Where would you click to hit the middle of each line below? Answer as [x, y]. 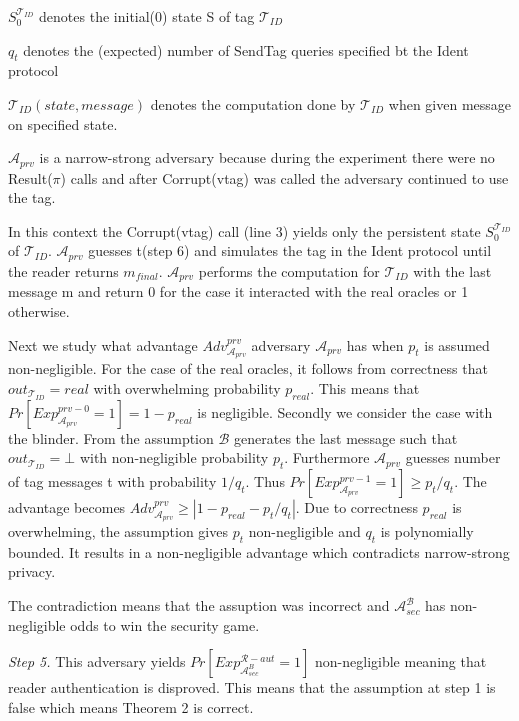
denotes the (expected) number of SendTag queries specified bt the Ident [246, 49]
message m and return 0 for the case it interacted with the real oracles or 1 [238, 291]
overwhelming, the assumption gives [118, 531]
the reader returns [63, 270]
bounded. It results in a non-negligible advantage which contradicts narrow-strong [259, 551]
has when [375, 344]
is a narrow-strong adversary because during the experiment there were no [267, 157]
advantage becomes [67, 507]
